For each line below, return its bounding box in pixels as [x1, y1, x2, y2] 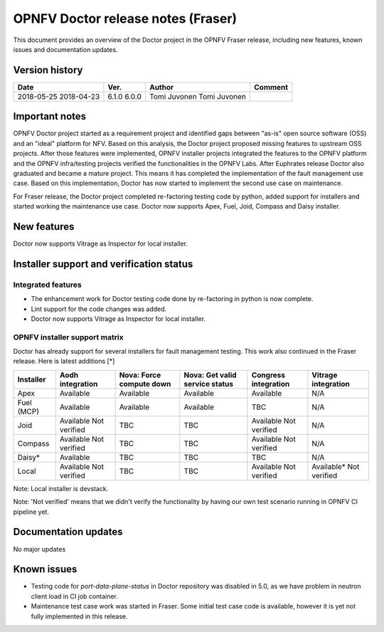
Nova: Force [119, 370, 161, 380]
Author [149, 82, 174, 92]
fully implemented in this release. [31, 612, 128, 621]
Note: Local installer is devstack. [13, 484, 109, 493]
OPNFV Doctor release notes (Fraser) [13, 11, 238, 26]
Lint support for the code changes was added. [31, 305, 167, 313]
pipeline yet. [13, 507, 50, 516]
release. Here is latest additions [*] [13, 357, 115, 366]
